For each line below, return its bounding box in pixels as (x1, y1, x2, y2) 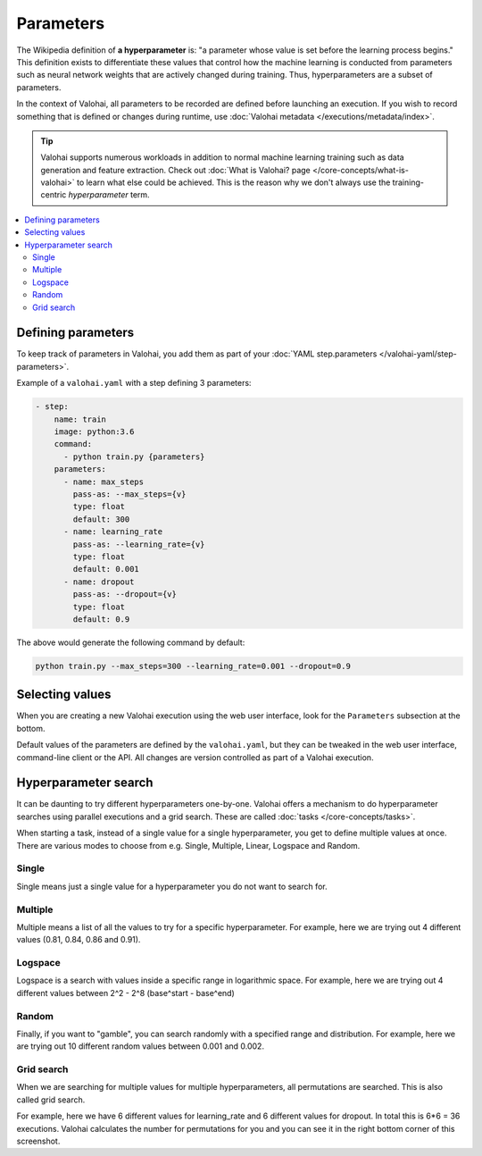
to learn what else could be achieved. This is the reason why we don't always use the (76, 177, 391, 188)
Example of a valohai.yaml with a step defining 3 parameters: (16, 378, 252, 389)
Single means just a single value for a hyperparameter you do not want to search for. (16, 881, 328, 892)
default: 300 (72, 514, 130, 524)
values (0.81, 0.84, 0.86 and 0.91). (16, 934, 141, 945)
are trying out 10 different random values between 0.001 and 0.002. (16, 1041, 265, 1051)
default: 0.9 (72, 614, 130, 624)
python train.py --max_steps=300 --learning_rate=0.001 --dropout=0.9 (35, 661, 352, 671)
